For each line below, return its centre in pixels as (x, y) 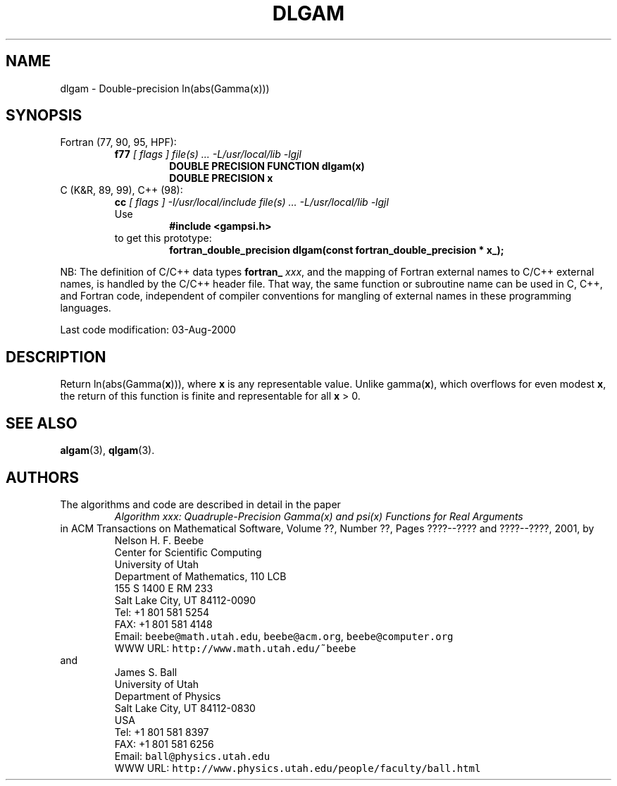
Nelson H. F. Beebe (159, 540)
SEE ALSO (42, 423)
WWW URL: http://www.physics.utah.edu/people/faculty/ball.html (298, 768)
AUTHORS (43, 477)
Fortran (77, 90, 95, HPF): (118, 142)
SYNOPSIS (44, 116)
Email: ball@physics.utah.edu (192, 756)
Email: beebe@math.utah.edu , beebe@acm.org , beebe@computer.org (284, 636)
